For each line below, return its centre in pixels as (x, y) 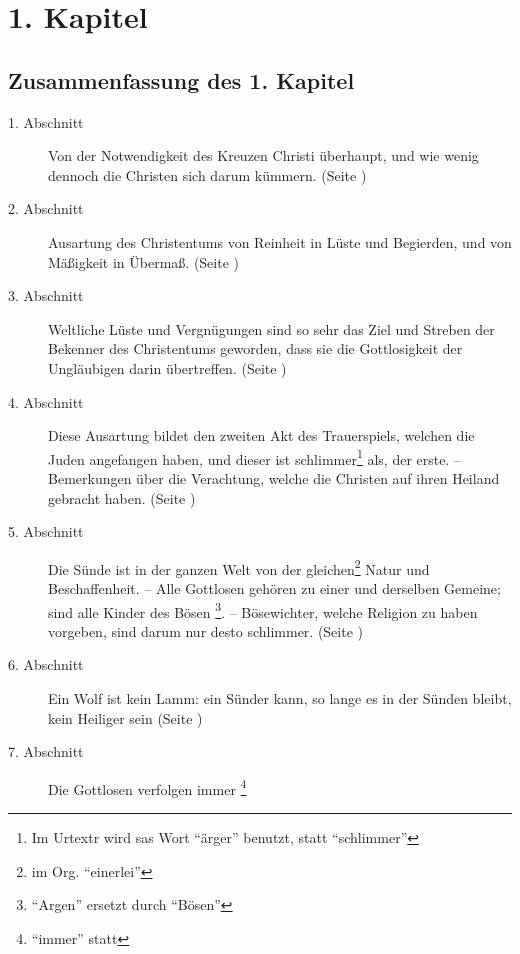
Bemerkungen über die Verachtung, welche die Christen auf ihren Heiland (274, 477)
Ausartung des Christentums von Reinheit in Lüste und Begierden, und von (280, 241)
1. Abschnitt (46, 121)
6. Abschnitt (46, 664)
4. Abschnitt (46, 401)
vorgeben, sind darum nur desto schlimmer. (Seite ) (205, 630)
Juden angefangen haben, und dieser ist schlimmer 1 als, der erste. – (254, 457)
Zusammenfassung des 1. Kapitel (181, 79)
